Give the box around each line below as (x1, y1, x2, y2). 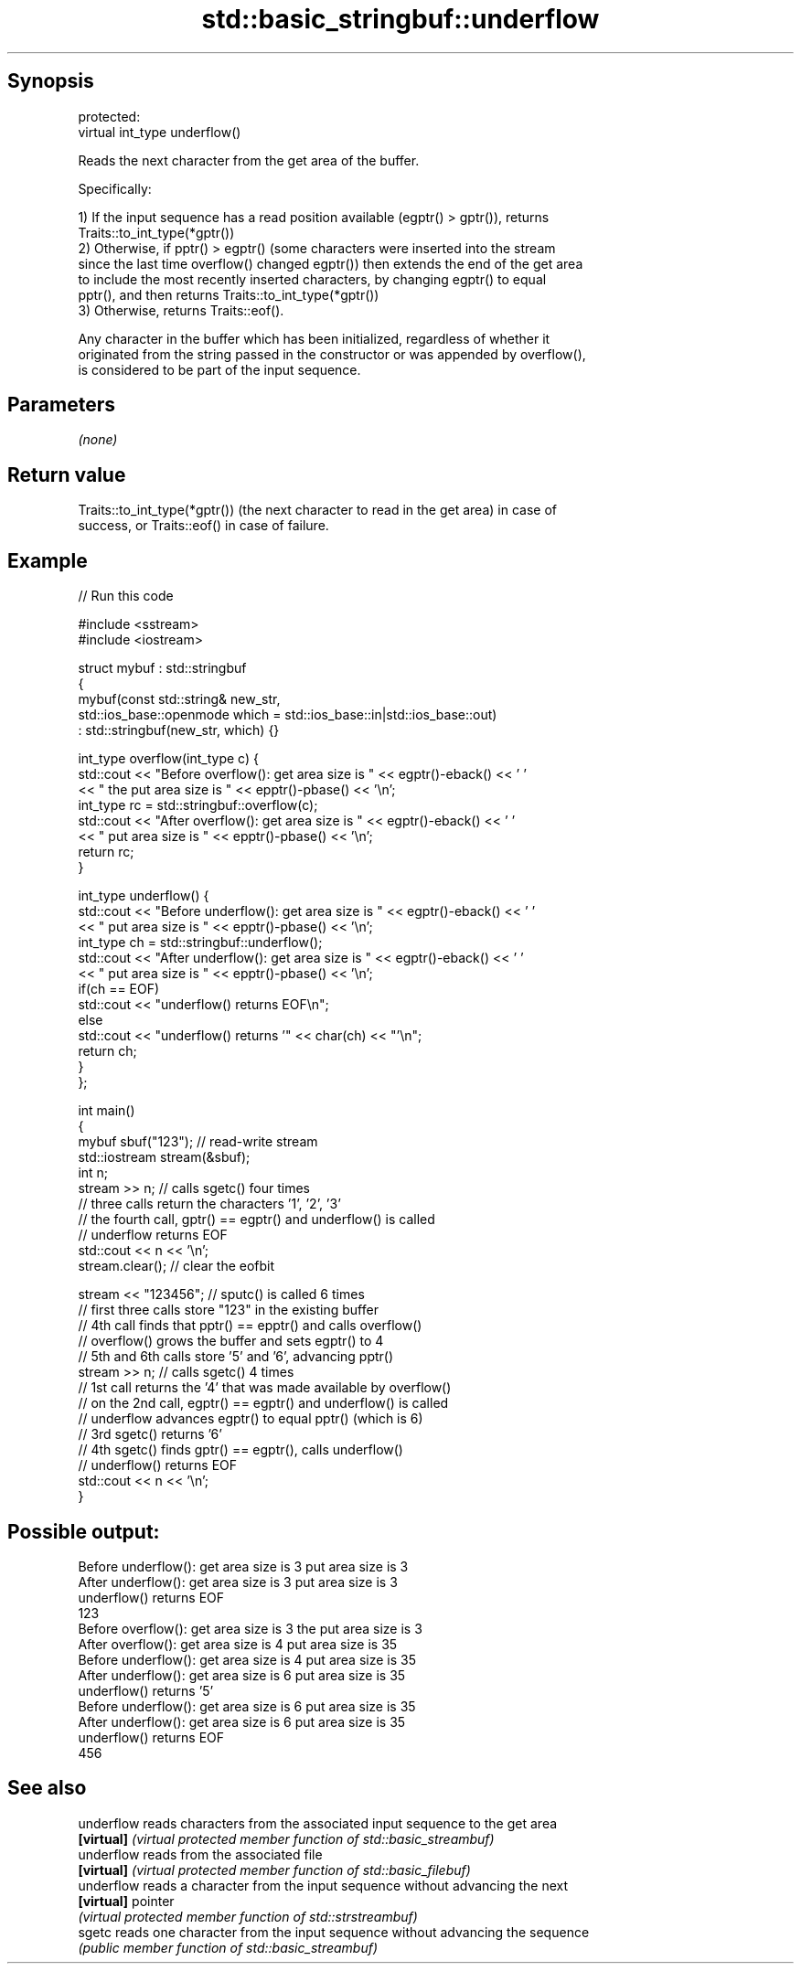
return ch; (78, 1043, 137, 1060)
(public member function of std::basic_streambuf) (78, 1939, 379, 1955)
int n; (78, 1165, 109, 1181)
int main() (78, 1103, 135, 1119)
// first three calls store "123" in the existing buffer (78, 1302, 379, 1318)
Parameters (7, 393, 115, 417)
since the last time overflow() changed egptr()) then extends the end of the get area (78, 255, 583, 272)
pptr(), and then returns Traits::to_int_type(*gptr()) (78, 286, 379, 303)
